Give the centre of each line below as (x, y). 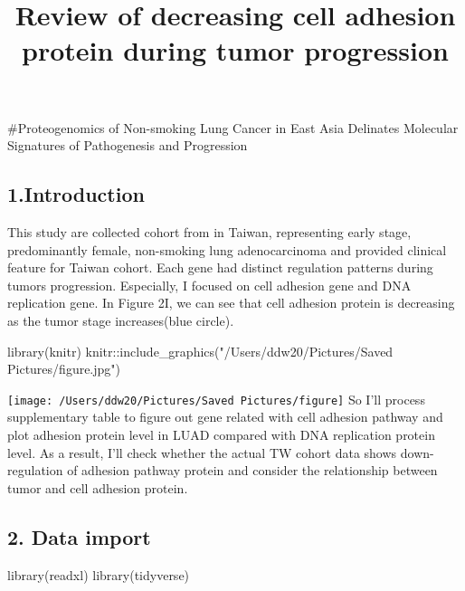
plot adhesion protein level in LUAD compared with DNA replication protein (221, 434)
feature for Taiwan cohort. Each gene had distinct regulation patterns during (220, 267)
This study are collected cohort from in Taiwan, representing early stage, (209, 231)
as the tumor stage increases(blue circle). (121, 320)
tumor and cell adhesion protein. (98, 487)
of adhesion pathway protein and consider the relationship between (252, 470)
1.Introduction (76, 194)
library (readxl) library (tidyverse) (99, 574)
